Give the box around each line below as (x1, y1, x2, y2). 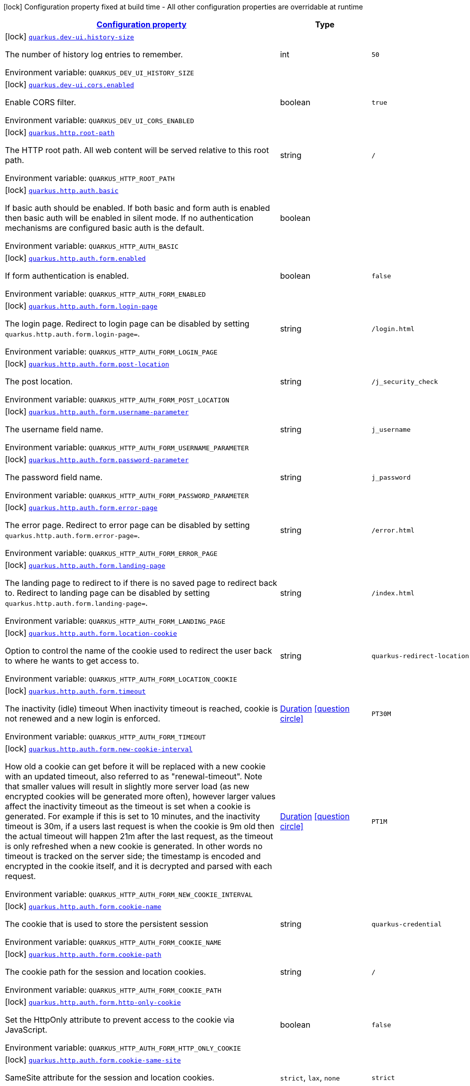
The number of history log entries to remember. (5, 49, 183, 59)
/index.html (371, 589, 415, 597)
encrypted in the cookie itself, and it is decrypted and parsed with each (5, 861, 272, 871)
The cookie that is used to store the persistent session (5, 919, 208, 929)
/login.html (371, 325, 415, 333)
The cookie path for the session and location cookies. (5, 967, 206, 977)
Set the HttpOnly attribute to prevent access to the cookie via (5, 1015, 235, 1025)
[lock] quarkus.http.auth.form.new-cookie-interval (5, 743, 193, 753)
